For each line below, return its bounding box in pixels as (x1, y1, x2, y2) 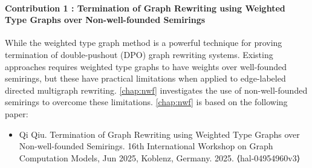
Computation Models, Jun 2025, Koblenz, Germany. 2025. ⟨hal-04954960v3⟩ (19, 151, 301, 164)
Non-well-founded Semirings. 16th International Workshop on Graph (19, 140, 273, 152)
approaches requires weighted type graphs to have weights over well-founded (5, 60, 287, 73)
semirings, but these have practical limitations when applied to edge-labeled (5, 72, 286, 85)
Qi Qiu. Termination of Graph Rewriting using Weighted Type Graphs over (19, 128, 300, 140)
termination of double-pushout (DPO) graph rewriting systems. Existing (5, 48, 273, 60)
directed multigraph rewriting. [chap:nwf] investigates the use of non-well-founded (5, 83, 308, 96)
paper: (5, 107, 28, 120)
